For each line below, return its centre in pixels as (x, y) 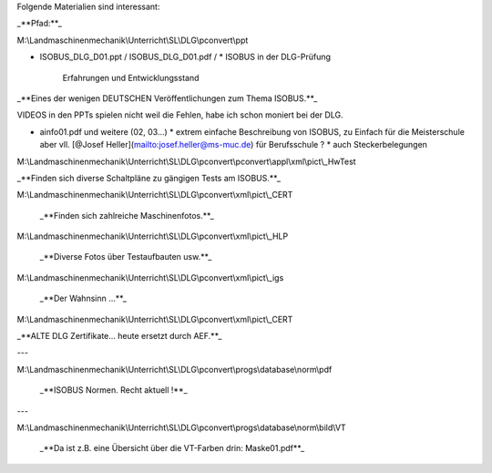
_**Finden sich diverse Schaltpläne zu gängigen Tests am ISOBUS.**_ (149, 178)
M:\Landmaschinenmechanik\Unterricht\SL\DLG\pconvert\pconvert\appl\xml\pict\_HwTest (186, 161)
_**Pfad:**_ (40, 24)
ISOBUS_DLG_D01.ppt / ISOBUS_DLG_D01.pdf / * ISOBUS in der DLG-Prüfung (185, 57)
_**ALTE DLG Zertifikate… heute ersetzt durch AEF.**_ (119, 336)
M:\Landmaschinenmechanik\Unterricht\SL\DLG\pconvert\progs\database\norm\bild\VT (181, 427)
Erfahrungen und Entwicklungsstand (131, 77)
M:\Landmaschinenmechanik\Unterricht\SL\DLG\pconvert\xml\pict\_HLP (153, 236)
